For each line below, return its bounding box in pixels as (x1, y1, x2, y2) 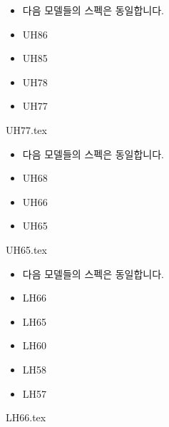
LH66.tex (6, 410, 46, 425)
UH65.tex (6, 242, 47, 257)
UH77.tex (6, 122, 47, 137)
